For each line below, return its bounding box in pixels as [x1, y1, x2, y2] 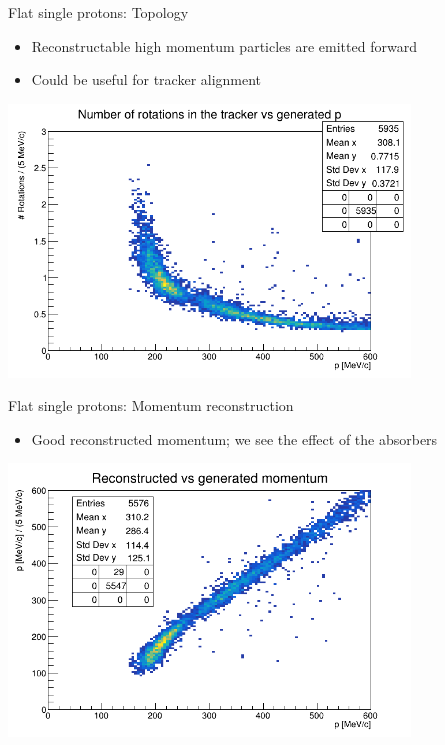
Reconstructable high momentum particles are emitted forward [31, 35, 417, 56]
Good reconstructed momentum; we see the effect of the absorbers [31, 428, 438, 449]
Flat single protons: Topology [8, 2, 189, 22]
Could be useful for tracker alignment [31, 69, 262, 90]
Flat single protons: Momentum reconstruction [8, 395, 294, 416]
